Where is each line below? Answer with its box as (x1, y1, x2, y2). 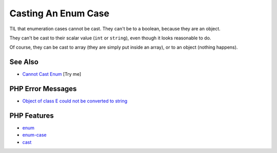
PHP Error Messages (9, 84, 77, 93)
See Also (9, 58, 38, 67)
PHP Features (9, 111, 54, 120)
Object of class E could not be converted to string (22, 98, 128, 104)
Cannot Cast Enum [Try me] (22, 71, 82, 77)
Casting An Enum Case (9, 8, 110, 19)
